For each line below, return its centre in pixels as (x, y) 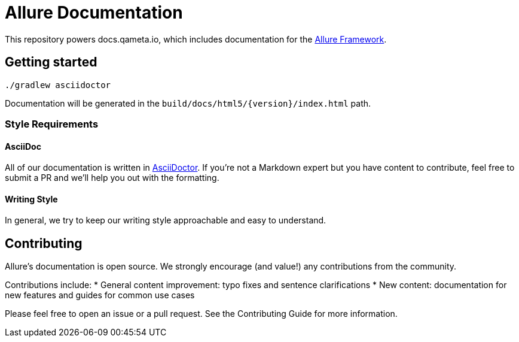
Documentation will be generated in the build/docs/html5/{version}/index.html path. (188, 103)
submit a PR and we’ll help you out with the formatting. (112, 178)
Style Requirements (52, 124)
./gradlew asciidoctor (58, 85)
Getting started (51, 62)
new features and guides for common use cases (100, 295)
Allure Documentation (94, 13)
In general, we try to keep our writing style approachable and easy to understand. (166, 220)
